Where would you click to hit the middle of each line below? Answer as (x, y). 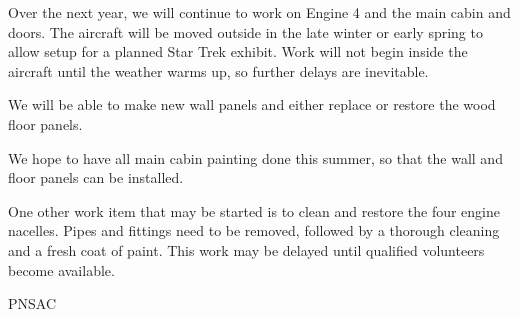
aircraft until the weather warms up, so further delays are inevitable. (218, 70)
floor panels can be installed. (96, 177)
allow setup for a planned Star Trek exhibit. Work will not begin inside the (238, 51)
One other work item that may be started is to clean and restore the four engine (254, 210)
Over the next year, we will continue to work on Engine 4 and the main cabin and (259, 12)
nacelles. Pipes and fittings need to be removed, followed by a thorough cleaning (254, 230)
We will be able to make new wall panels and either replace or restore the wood (252, 104)
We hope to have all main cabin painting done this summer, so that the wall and (255, 157)
